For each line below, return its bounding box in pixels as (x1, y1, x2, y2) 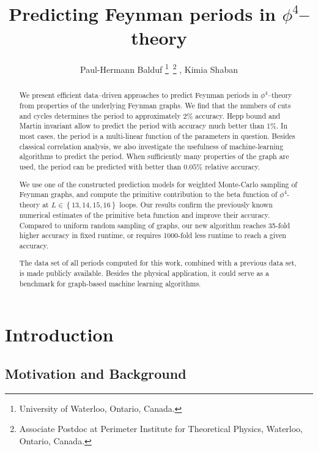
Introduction (5, 322, 114, 347)
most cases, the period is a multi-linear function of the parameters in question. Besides (19, 130, 295, 141)
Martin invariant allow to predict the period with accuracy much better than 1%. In (19, 121, 287, 131)
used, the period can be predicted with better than (19, 161, 182, 171)
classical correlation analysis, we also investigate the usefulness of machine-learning (19, 141, 284, 151)
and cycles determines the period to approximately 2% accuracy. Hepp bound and (19, 110, 281, 121)
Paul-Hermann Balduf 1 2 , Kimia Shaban (80, 61, 238, 75)
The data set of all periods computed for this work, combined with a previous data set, (19, 258, 297, 268)
